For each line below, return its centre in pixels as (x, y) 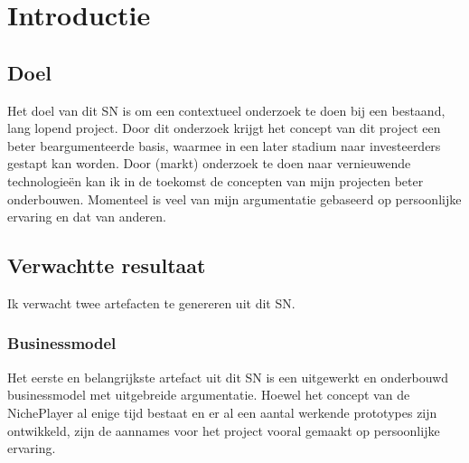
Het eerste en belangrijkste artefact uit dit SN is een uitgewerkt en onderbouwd (228, 377)
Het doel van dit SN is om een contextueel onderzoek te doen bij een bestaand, (226, 110)
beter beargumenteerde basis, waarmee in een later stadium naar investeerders (224, 145)
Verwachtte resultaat (107, 265)
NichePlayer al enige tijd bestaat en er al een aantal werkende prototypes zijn (222, 412)
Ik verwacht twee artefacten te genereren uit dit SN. (151, 302)
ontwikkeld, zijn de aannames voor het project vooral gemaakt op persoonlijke (224, 430)
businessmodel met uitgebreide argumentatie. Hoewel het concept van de (209, 395)
